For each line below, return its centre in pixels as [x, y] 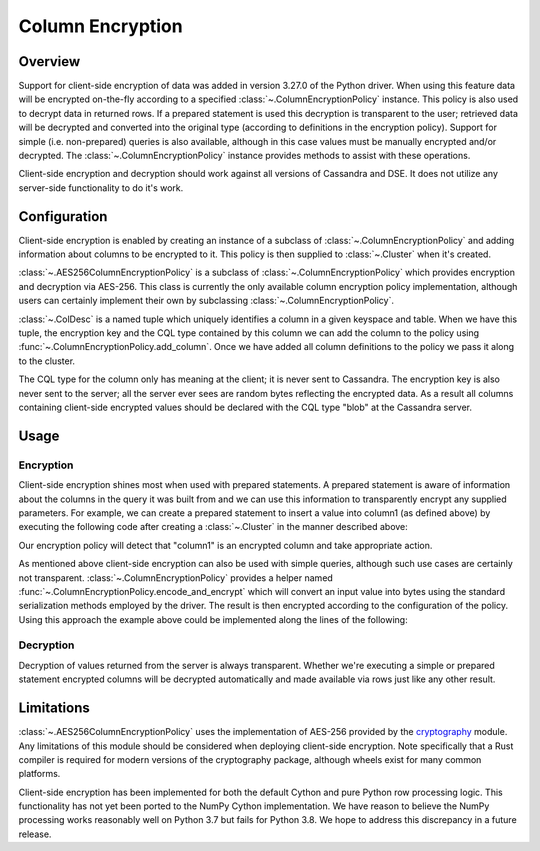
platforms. [39, 774]
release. [35, 834]
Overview [49, 61]
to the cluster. [46, 361]
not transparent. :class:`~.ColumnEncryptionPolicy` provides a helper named [176, 577]
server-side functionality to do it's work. [101, 187]
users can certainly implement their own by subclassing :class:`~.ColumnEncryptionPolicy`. [206, 301]
